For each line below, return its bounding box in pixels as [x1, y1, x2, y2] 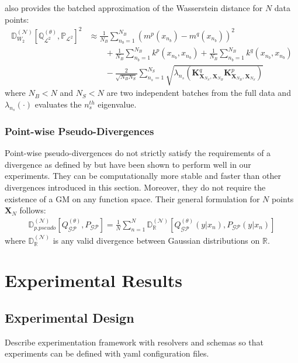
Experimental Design [5, 309, 134, 327]
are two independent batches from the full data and [106, 87, 291, 99]
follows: [19, 204, 46, 216]
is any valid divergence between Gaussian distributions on [53, 234, 260, 246]
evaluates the [34, 98, 82, 110]
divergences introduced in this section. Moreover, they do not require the [5, 181, 266, 193]
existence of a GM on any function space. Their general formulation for [5, 192, 260, 205]
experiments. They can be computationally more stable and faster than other [5, 170, 281, 182]
